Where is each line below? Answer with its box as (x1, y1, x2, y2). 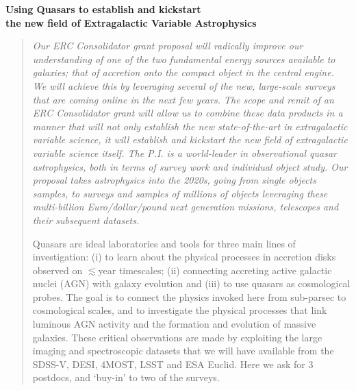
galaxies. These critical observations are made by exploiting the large (32, 330, 322, 344)
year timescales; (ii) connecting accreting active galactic (98, 263, 332, 277)
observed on (32, 263, 83, 277)
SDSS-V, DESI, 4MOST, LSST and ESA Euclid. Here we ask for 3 (32, 356, 314, 371)
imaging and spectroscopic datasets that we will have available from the (32, 343, 334, 358)
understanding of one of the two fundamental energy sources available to (32, 51, 335, 66)
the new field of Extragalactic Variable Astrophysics (5, 15, 257, 29)
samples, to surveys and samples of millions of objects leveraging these (32, 186, 328, 200)
